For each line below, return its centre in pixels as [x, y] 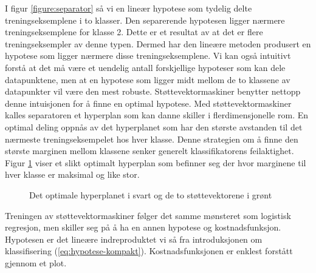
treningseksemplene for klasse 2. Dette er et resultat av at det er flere [134, 32]
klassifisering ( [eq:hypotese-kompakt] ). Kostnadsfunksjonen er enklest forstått [149, 251]
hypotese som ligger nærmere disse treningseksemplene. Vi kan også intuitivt [148, 56]
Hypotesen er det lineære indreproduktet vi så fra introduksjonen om [134, 239]
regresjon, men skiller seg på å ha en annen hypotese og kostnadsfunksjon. [143, 227]
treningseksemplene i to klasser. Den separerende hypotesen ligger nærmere [145, 20]
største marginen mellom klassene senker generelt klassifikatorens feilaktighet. [149, 151]
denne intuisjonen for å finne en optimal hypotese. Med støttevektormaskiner [148, 103]
